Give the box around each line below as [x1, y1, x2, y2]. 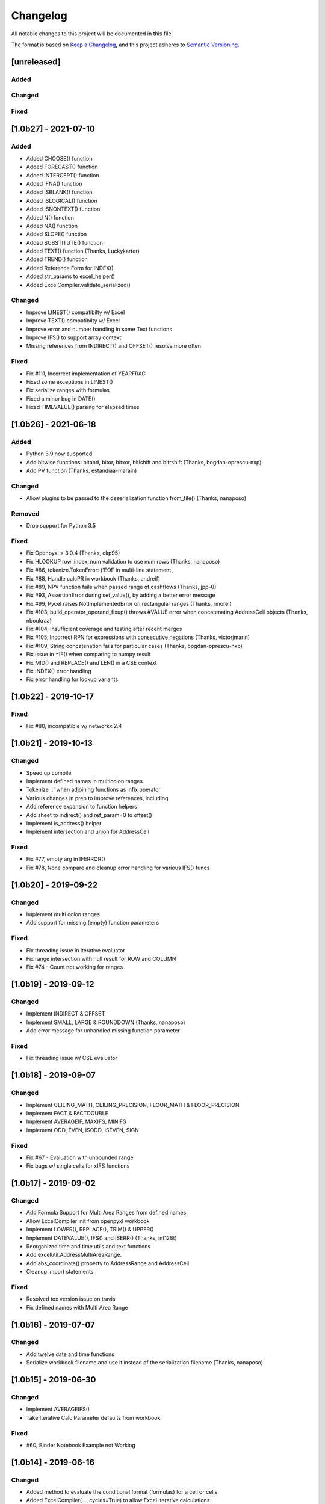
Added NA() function [26, 222, 78, 229]
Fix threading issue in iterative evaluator [26, 946, 126, 954]
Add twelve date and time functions [26, 1351, 114, 1358]
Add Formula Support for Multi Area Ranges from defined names [26, 1209, 187, 1216]
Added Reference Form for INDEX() [26, 264, 114, 271]
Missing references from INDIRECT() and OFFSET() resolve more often [26, 342, 202, 350]
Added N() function [26, 214, 75, 221]
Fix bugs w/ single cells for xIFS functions [26, 1162, 130, 1170]
